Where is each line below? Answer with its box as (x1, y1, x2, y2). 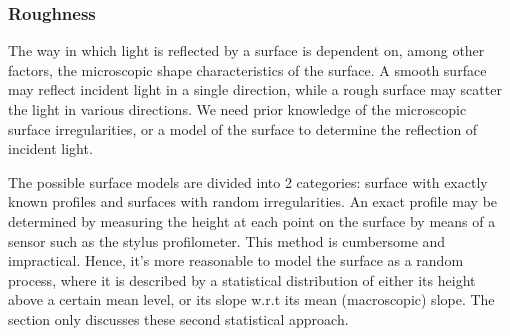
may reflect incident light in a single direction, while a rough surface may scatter (8, 79, 502, 100)
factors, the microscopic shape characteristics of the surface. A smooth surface (8, 59, 487, 80)
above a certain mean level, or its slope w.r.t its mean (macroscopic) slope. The (8, 289, 495, 310)
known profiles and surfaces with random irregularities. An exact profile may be (8, 191, 498, 212)
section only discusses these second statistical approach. (8, 308, 349, 329)
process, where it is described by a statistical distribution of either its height (8, 269, 476, 290)
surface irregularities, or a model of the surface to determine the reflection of (8, 118, 478, 139)
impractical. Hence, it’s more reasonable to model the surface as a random (8, 250, 464, 271)
